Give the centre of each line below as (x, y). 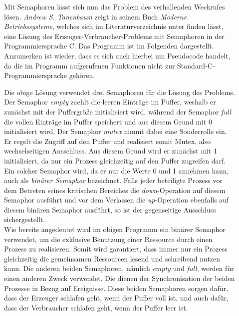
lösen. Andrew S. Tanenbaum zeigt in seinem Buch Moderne (96, 16)
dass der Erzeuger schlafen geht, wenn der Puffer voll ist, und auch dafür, (117, 298)
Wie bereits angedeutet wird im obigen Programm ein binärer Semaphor (115, 229)
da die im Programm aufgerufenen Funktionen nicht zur (90, 65)
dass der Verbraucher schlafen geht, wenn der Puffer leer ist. (96, 307)
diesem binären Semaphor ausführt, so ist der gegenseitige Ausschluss (110, 209)
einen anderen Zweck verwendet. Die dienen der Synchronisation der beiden (119, 278)
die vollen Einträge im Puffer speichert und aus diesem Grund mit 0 (108, 121)
